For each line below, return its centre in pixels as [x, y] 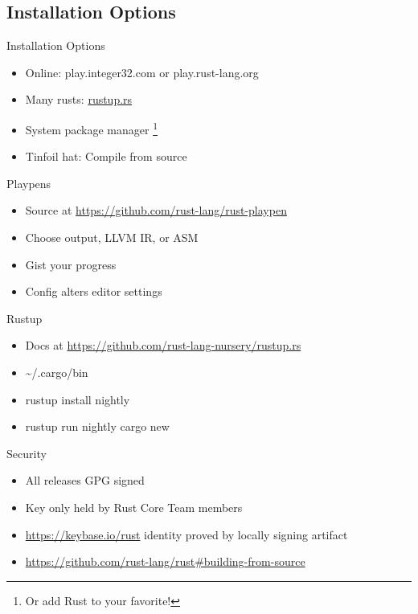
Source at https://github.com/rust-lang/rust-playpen [156, 210]
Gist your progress [71, 264]
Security [27, 453]
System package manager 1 [92, 128]
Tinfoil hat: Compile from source [106, 156]
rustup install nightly [78, 399]
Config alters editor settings [94, 291]
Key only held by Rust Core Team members [134, 507]
